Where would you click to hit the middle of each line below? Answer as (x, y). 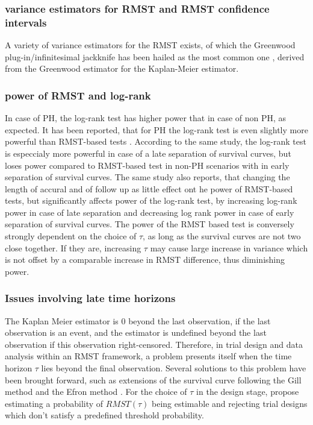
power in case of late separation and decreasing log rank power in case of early (150, 212)
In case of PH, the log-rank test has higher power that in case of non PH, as (146, 118)
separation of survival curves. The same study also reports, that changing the (147, 177)
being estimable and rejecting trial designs (230, 403)
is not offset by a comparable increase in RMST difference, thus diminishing (145, 260)
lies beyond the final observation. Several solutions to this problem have (174, 368)
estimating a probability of (54, 403)
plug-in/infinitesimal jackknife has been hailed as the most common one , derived (155, 56)
